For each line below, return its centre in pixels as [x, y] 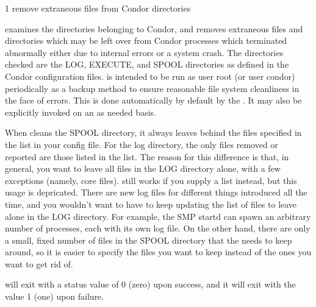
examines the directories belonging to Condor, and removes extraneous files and [154, 28]
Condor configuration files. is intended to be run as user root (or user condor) [150, 76]
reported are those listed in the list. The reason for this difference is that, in [147, 156]
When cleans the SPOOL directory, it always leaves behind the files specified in [153, 132]
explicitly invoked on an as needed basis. [81, 112]
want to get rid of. [39, 263]
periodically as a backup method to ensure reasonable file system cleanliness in [152, 88]
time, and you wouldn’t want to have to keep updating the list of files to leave [151, 204]
